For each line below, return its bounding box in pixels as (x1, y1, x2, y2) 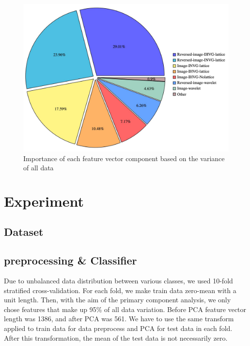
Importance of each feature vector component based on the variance (23, 153, 225, 163)
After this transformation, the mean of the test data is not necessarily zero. (4, 332, 228, 343)
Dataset (4, 224, 44, 239)
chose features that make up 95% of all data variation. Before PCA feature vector (4, 304, 247, 314)
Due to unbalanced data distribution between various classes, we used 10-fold (4, 276, 233, 286)
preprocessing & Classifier (4, 253, 137, 268)
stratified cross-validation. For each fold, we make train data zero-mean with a (4, 285, 236, 295)
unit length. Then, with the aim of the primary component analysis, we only (4, 295, 231, 305)
